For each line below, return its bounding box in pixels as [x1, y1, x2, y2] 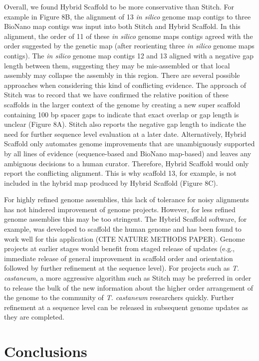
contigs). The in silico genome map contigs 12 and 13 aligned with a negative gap [4, 50, 254, 60]
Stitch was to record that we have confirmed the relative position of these [4, 89, 229, 100]
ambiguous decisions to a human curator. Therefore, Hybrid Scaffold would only [4, 158, 249, 168]
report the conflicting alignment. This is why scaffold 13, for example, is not [4, 168, 237, 178]
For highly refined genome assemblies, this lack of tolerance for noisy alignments [4, 194, 249, 205]
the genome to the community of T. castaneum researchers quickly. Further [4, 292, 234, 303]
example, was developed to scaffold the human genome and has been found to [4, 224, 242, 234]
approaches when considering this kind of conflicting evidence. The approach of [4, 79, 246, 90]
